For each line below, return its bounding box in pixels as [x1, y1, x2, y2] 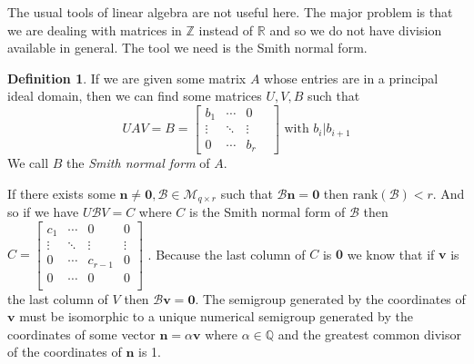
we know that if [347, 244, 435, 263]
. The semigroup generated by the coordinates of [195, 289, 466, 308]
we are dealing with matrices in [7, 20, 182, 39]
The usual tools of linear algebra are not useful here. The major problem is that [7, 3, 453, 21]
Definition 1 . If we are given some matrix [7, 68, 247, 87]
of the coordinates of [7, 342, 122, 361]
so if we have [7, 202, 79, 221]
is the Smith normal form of [189, 202, 346, 221]
